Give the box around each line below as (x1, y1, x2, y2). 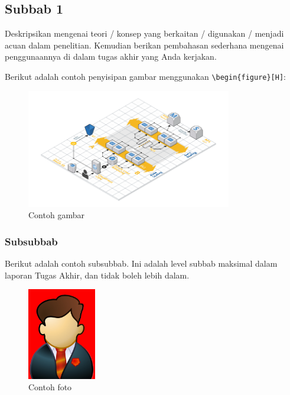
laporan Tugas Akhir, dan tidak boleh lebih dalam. (5, 268, 190, 281)
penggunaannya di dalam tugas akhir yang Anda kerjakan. (5, 50, 217, 63)
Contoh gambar (28, 209, 84, 221)
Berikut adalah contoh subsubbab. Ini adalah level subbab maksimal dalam (5, 257, 278, 270)
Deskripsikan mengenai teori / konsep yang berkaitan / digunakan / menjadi (5, 27, 284, 40)
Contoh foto (28, 381, 72, 393)
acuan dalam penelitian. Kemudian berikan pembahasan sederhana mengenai (5, 38, 284, 51)
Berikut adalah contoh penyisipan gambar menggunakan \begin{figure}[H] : (5, 70, 286, 82)
